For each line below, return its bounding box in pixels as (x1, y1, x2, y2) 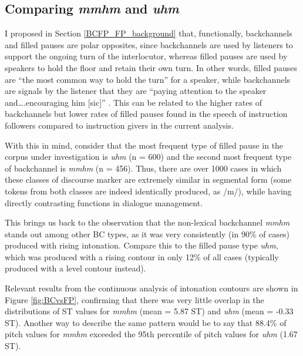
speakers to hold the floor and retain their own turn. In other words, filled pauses (5, 61, 298, 73)
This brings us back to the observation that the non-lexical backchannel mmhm (5, 216, 290, 229)
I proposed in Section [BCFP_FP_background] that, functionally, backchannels (5, 27, 292, 39)
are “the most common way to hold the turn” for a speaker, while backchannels (5, 73, 291, 85)
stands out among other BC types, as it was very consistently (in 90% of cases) (5, 227, 290, 240)
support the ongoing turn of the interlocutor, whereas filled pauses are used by (5, 50, 288, 62)
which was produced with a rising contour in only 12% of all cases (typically (5, 250, 279, 263)
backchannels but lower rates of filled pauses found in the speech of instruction (5, 108, 288, 120)
